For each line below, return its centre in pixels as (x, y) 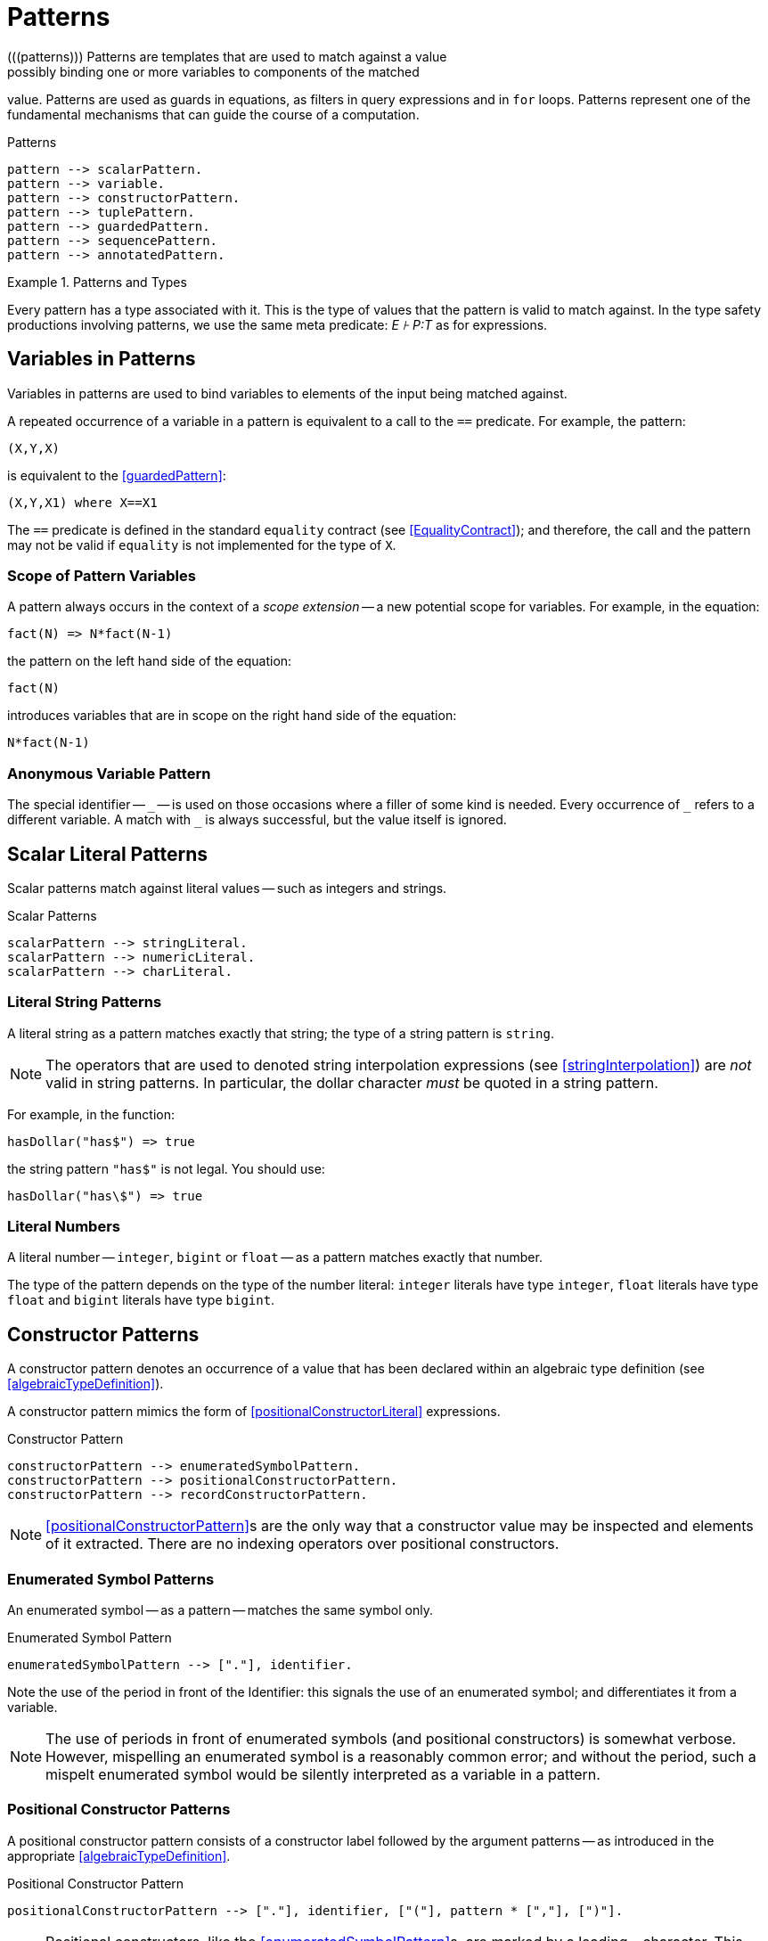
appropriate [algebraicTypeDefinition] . (119, 1855)
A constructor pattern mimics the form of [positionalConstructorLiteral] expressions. (254, 1412)
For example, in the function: (91, 1114)
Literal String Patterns (85, 1002)
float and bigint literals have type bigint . (141, 1300)
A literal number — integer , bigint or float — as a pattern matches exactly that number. (275, 1257)
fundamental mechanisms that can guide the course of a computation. (213, 114)
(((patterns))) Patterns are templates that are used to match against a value (227, 56)
